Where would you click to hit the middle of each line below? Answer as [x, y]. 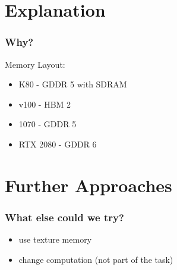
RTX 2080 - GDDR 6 [58, 144]
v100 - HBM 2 [45, 104]
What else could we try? [64, 217]
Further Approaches [88, 185]
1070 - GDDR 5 [48, 124]
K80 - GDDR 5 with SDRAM [73, 84]
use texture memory [55, 239]
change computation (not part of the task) [96, 259]
